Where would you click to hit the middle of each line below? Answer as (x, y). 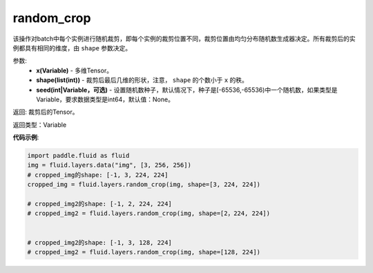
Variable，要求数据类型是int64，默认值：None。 (105, 99)
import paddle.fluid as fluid (78, 156)
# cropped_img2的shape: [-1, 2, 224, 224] (99, 204)
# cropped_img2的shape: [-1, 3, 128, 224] (99, 242)
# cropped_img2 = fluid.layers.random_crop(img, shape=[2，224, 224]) (149, 213)
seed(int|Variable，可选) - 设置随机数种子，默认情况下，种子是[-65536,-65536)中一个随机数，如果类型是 (187, 90)
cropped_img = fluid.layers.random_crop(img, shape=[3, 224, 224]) (144, 185)
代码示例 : (26, 137)
